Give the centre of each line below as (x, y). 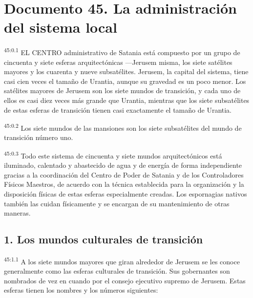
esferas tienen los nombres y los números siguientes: (81, 290)
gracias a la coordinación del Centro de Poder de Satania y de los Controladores (124, 174)
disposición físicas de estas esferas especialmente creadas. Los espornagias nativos (126, 194)
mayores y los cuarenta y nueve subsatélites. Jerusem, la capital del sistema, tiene (126, 71)
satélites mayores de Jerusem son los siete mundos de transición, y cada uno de (122, 90)
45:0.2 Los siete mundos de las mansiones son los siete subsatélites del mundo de (123, 127)
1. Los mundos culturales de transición (104, 239)
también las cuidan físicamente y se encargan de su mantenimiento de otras (117, 203)
